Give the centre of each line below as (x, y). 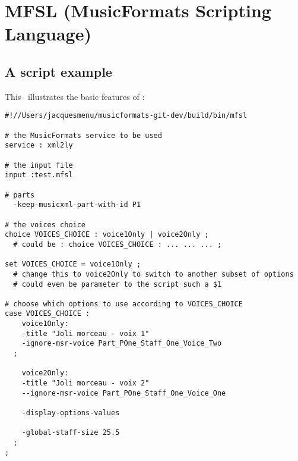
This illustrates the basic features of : (75, 96)
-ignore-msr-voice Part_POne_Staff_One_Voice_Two (122, 344)
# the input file (39, 165)
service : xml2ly (39, 145)
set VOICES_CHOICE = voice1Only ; (73, 264)
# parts (20, 195)
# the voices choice (45, 225)
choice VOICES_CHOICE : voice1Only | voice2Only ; (107, 235)
